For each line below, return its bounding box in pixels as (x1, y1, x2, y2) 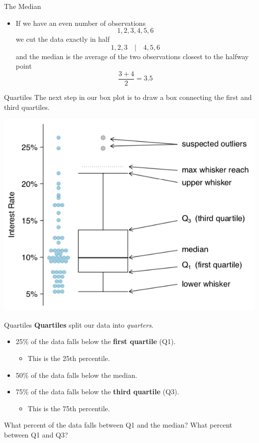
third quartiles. (4, 101, 50, 112)
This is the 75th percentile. (27, 403, 110, 413)
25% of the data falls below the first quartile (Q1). (15, 336, 176, 347)
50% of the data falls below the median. (15, 369, 137, 380)
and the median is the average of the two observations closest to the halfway (15, 51, 249, 61)
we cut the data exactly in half (15, 34, 110, 44)
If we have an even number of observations (15, 17, 146, 28)
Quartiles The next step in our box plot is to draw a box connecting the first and (4, 92, 252, 102)
